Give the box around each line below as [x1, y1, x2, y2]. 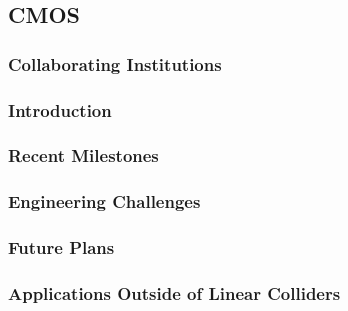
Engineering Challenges [8, 189, 201, 214]
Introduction [8, 97, 112, 122]
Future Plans [8, 235, 115, 260]
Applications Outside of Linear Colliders [8, 280, 341, 305]
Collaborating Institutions [8, 51, 222, 76]
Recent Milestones [8, 143, 159, 168]
